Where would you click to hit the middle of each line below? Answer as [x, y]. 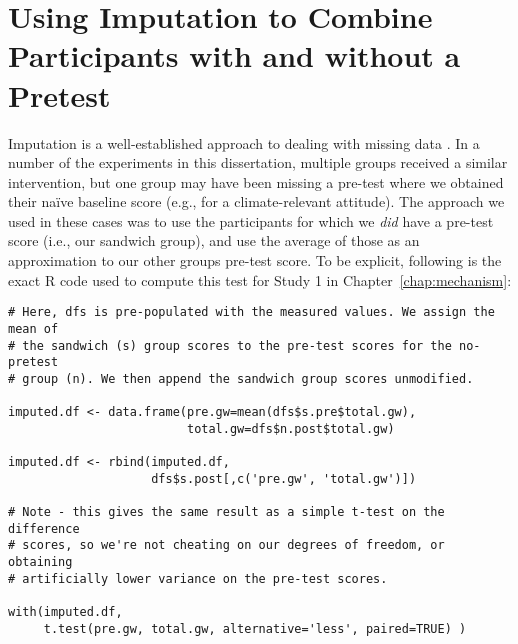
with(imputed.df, [65, 612]
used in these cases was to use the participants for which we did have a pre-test [251, 220]
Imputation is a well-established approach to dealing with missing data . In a [244, 142]
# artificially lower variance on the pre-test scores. [198, 578]
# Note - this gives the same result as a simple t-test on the [226, 512]
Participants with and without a [234, 55]
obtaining [40, 562]
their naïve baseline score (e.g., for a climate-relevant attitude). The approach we [256, 201]
